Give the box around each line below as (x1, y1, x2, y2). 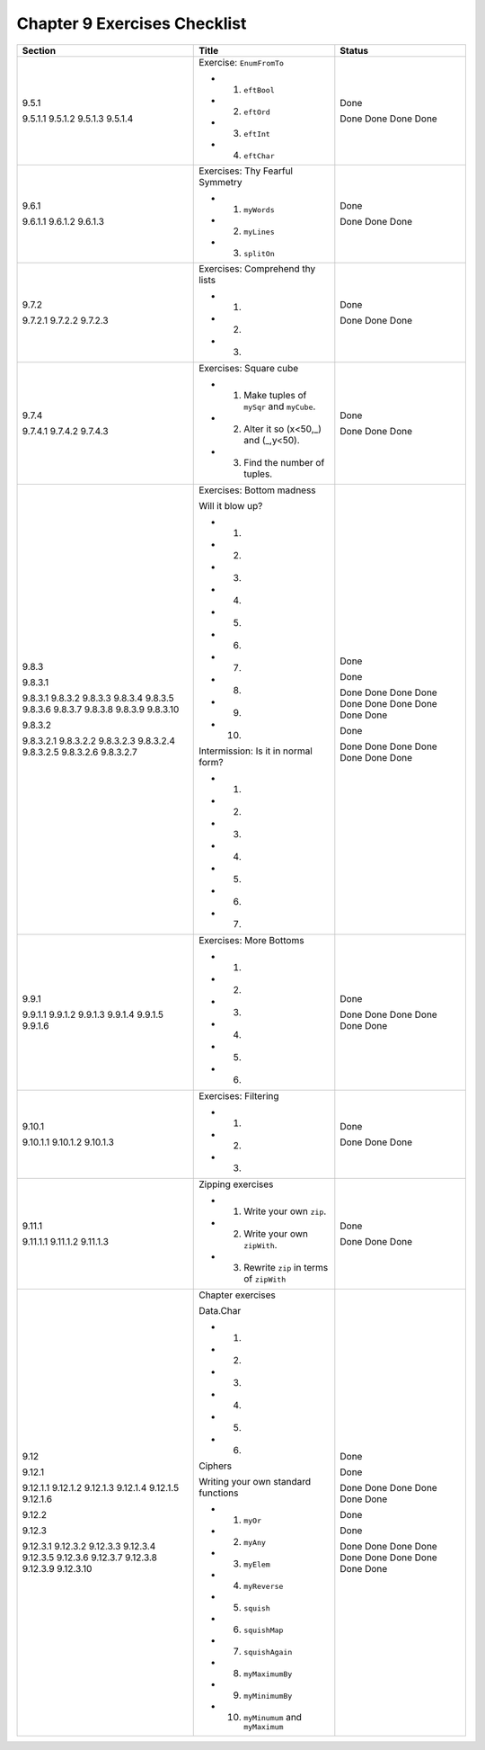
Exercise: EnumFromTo (198, 56, 285, 68)
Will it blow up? (198, 499, 263, 512)
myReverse (243, 1581, 284, 1591)
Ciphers (198, 1460, 233, 1472)
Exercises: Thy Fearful (198, 165, 294, 177)
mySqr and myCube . (243, 400, 316, 413)
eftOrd (243, 107, 271, 117)
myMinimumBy (243, 1691, 293, 1701)
